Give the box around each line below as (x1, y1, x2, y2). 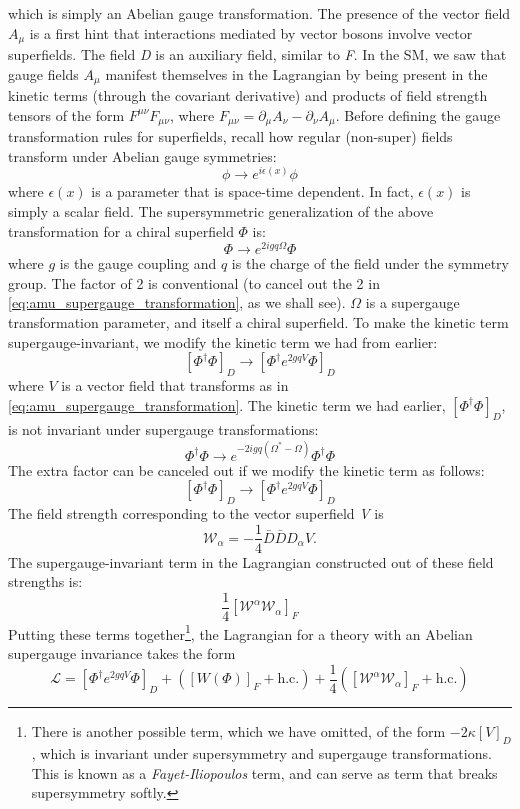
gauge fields (8, 63, 79, 84)
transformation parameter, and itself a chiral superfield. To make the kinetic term (8, 312, 509, 333)
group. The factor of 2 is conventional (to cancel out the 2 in (8, 272, 380, 293)
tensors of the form (8, 104, 125, 125)
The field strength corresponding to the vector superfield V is (8, 502, 384, 523)
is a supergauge (365, 292, 460, 313)
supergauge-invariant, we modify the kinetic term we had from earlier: (8, 331, 438, 352)
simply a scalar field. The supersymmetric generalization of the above (8, 201, 434, 221)
